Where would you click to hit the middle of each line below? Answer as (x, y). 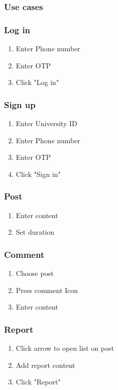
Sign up (20, 104)
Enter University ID (46, 123)
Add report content (45, 365)
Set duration (35, 232)
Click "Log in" (37, 82)
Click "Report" (38, 382)
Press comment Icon (47, 290)
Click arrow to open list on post (65, 348)
